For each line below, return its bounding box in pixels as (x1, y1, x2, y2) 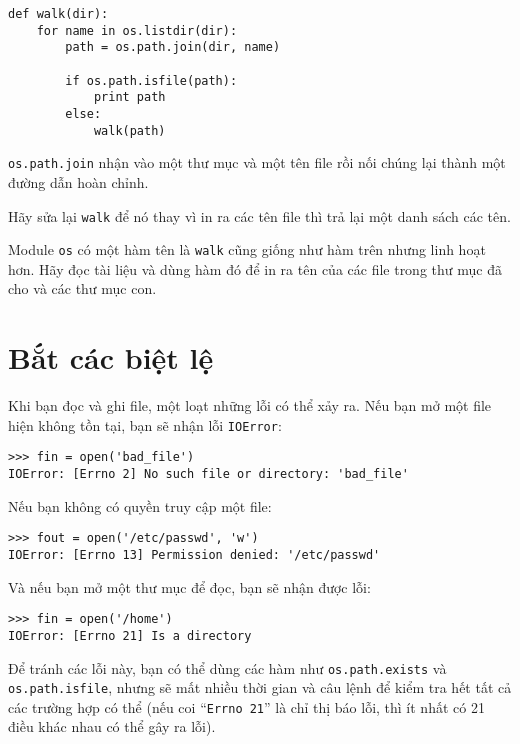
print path (93, 90, 166, 105)
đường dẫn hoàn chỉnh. (8, 171, 149, 192)
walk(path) (93, 123, 166, 138)
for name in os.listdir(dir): (36, 23, 238, 38)
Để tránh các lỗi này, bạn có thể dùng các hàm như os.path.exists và (8, 657, 447, 678)
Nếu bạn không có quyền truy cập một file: (8, 495, 272, 516)
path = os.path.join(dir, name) (65, 40, 281, 55)
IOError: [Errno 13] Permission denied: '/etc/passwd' (8, 547, 381, 562)
